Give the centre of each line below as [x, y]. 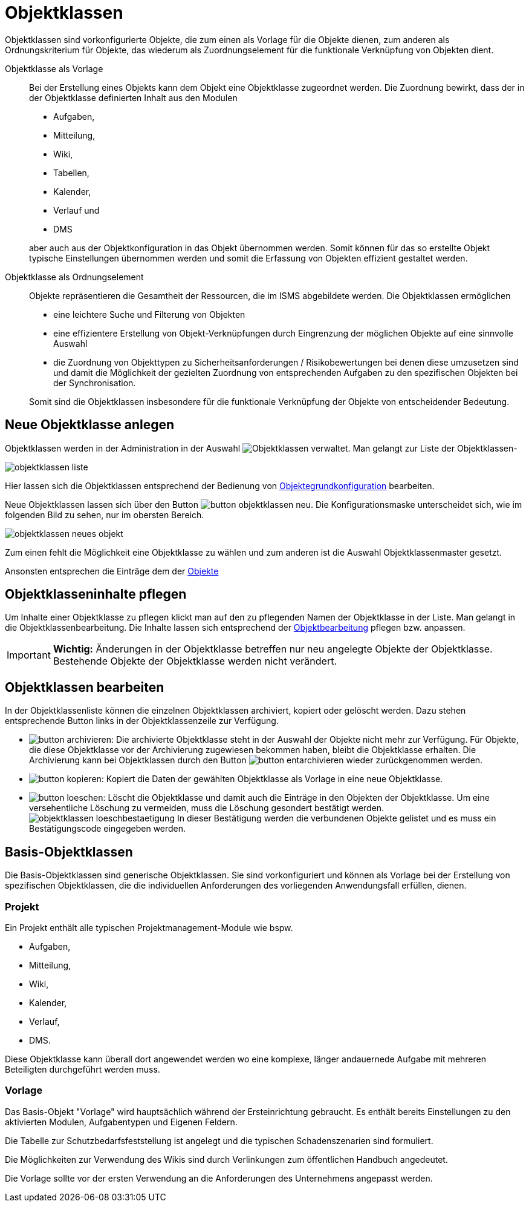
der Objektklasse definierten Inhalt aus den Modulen [133, 97]
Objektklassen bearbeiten [85, 687]
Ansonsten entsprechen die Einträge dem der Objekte [112, 571]
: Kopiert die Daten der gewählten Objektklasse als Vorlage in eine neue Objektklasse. [272, 779]
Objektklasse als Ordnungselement [74, 277]
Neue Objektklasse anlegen [90, 425]
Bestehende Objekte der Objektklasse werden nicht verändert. [195, 661]
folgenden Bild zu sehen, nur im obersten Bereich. [105, 515]
